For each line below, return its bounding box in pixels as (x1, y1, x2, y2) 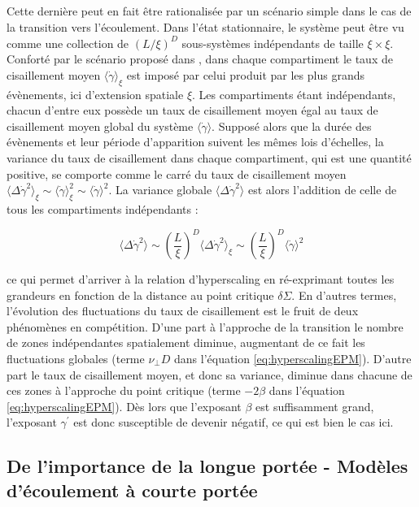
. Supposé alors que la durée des (212, 117, 372, 134)
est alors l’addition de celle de (247, 181, 397, 198)
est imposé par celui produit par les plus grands (126, 66, 364, 83)
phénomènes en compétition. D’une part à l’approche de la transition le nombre (7, 318, 404, 335)
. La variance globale (108, 181, 212, 198)
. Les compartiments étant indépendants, (192, 85, 396, 102)
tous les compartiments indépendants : (7, 200, 199, 217)
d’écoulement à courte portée (7, 477, 258, 502)
